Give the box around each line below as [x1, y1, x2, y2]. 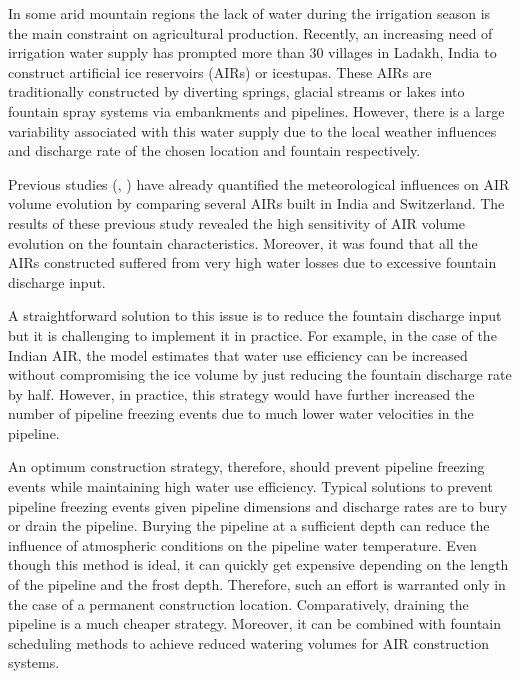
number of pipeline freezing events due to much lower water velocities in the [8, 403, 474, 424]
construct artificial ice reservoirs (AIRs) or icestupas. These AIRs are [8, 61, 432, 82]
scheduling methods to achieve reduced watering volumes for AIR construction [8, 632, 489, 653]
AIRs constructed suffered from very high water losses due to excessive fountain [8, 252, 497, 273]
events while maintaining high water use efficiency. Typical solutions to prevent [8, 476, 493, 497]
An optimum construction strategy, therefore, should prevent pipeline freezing [8, 456, 485, 477]
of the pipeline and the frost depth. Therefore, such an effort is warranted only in [8, 574, 506, 595]
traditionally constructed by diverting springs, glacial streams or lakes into [8, 81, 465, 102]
